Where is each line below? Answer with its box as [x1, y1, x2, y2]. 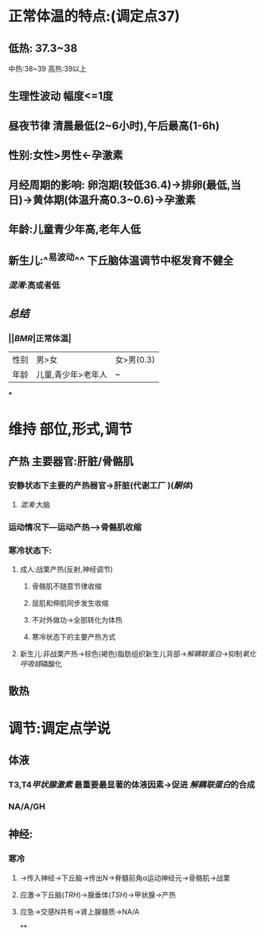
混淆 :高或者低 [8, 280, 60, 291]
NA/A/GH [8, 801, 46, 812]
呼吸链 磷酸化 [19, 659, 62, 669]
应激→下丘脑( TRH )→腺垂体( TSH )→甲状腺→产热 [19, 890, 177, 899]
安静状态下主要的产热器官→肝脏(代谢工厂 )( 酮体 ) [8, 480, 193, 491]
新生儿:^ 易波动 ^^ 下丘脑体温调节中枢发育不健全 [8, 251, 234, 267]
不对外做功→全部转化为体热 [31, 616, 123, 625]
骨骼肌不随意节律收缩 [31, 581, 102, 591]
